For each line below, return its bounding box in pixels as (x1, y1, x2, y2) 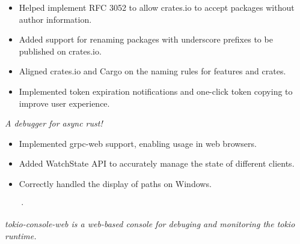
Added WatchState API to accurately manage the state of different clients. (19, 157, 295, 170)
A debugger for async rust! (5, 117, 103, 129)
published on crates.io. (19, 44, 102, 57)
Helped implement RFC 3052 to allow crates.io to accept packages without (19, 1, 295, 13)
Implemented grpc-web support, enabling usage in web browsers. (19, 137, 257, 149)
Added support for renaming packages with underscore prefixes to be (19, 33, 273, 46)
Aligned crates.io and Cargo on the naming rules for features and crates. (19, 65, 286, 77)
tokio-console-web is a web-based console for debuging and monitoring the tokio (5, 218, 295, 230)
